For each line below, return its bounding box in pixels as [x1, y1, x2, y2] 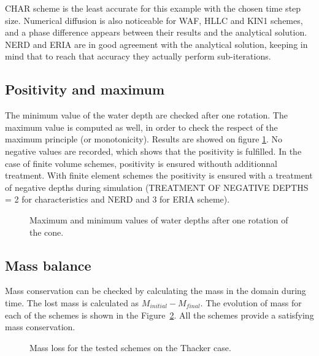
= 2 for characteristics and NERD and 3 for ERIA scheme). [5, 193, 230, 206]
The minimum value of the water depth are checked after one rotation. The [5, 109, 288, 122]
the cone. [29, 225, 64, 238]
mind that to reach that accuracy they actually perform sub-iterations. [5, 50, 271, 63]
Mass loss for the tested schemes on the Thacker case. [29, 341, 231, 354]
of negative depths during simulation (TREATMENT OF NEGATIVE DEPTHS [5, 180, 309, 193]
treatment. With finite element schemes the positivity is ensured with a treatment [5, 169, 313, 182]
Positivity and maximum [5, 80, 165, 99]
